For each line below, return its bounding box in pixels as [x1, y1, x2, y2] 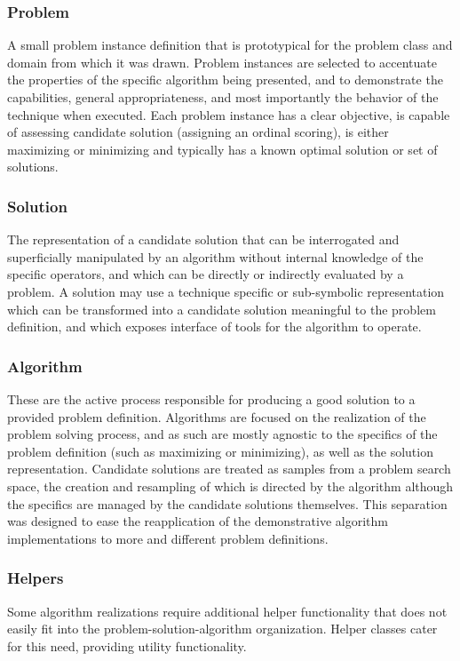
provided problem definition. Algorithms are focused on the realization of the [7, 407, 426, 426]
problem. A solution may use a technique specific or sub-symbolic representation [7, 282, 445, 300]
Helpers [7, 567, 64, 589]
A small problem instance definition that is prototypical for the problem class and [7, 36, 453, 54]
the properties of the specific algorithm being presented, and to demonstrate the [7, 70, 443, 89]
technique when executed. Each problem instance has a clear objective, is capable [7, 105, 450, 123]
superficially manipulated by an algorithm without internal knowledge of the [7, 247, 424, 266]
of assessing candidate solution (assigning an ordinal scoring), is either [7, 123, 389, 141]
